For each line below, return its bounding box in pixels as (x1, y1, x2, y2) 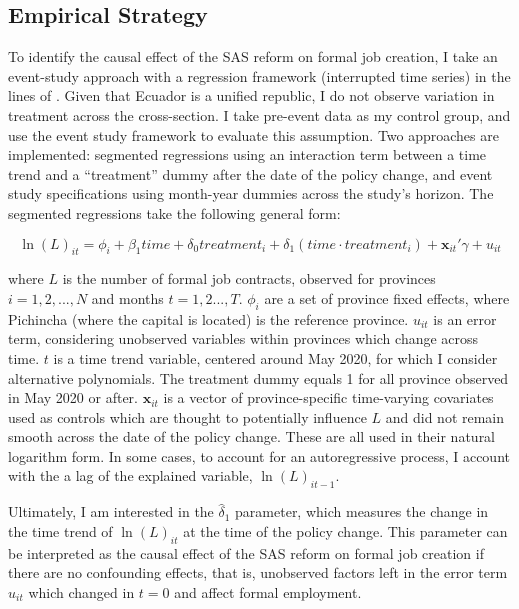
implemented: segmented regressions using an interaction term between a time (8, 144, 487, 165)
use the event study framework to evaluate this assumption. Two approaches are (8, 124, 499, 145)
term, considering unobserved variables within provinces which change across (8, 328, 479, 349)
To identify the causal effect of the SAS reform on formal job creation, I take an (8, 46, 498, 67)
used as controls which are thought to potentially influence (8, 406, 367, 427)
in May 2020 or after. (8, 387, 138, 408)
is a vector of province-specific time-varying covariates (163, 387, 494, 408)
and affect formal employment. (174, 581, 362, 602)
